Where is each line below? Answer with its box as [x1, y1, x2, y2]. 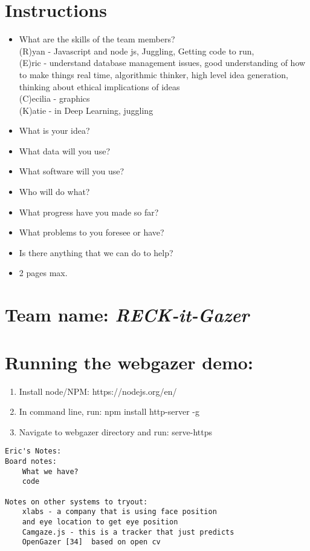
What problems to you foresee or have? [19, 226, 164, 239]
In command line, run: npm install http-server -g [19, 405, 199, 418]
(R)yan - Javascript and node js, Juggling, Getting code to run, [19, 44, 254, 57]
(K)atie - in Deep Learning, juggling [19, 104, 153, 116]
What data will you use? [19, 144, 110, 157]
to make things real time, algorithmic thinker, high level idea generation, [19, 68, 288, 81]
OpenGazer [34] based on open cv [22, 538, 161, 547]
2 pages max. [19, 266, 68, 279]
